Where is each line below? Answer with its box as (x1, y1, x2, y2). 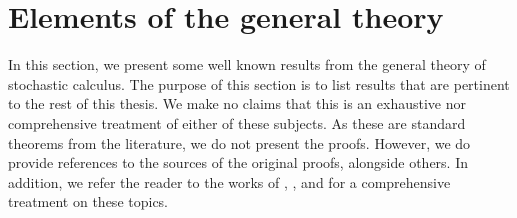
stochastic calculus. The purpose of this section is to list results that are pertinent (8, 73, 510, 94)
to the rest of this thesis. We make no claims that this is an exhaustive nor (8, 93, 466, 114)
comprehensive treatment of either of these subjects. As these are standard (8, 112, 466, 133)
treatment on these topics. (8, 191, 169, 212)
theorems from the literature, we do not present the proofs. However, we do (8, 132, 471, 153)
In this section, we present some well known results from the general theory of (8, 54, 486, 75)
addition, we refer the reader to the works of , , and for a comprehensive (8, 171, 451, 192)
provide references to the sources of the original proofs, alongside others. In (8, 152, 469, 173)
